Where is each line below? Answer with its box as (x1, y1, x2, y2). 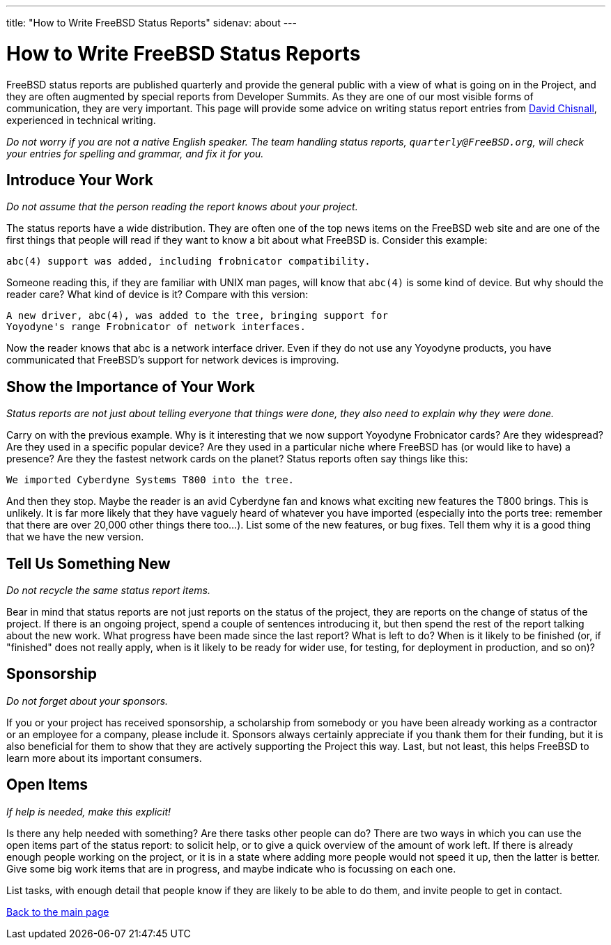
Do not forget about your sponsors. (6, 694, 169, 707)
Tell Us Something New (6, 554, 171, 572)
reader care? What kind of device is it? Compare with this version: (6, 288, 309, 301)
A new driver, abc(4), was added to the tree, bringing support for (6, 310, 388, 322)
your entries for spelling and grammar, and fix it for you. (6, 147, 264, 159)
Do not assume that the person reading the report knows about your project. (6, 201, 358, 213)
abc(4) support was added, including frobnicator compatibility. (6, 256, 371, 267)
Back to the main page (6, 905, 109, 918)
